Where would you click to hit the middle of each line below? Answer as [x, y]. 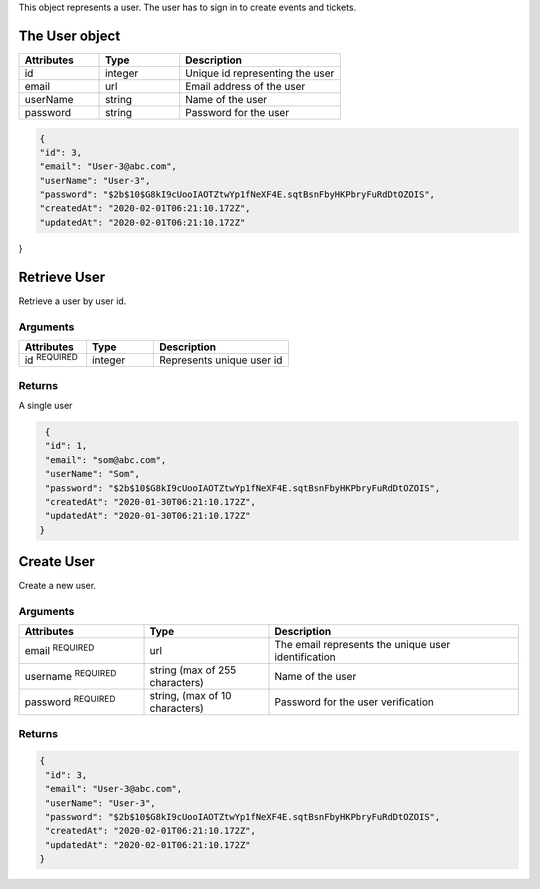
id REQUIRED [51, 359]
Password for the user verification [354, 702]
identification [305, 657]
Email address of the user [245, 86]
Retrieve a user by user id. [72, 301]
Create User [56, 561]
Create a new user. [57, 586]
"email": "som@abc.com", [106, 459]
